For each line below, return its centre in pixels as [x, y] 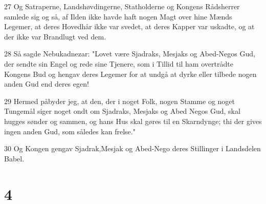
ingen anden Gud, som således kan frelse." [70, 131]
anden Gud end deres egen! [47, 84]
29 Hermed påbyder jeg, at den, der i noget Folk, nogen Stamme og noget [120, 101]
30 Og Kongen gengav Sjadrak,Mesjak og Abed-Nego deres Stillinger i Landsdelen [132, 148]
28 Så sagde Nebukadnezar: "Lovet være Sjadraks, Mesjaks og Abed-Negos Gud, [130, 54]
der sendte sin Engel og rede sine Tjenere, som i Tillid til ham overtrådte [119, 63]
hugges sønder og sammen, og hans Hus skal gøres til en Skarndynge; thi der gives [133, 121]
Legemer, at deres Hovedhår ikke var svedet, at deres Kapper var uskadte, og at [129, 26]
